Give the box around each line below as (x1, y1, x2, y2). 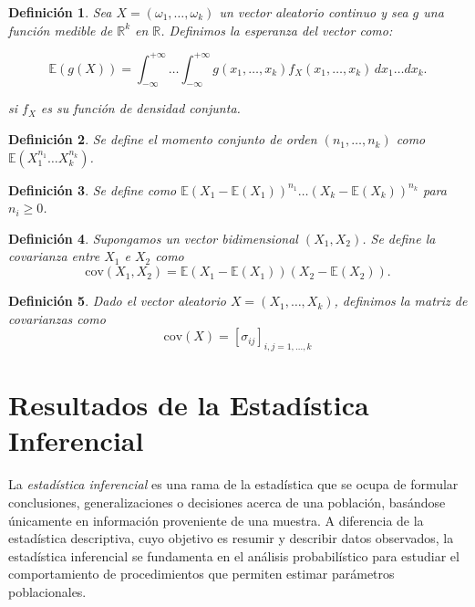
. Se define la (362, 228, 436, 247)
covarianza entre (8, 246, 100, 266)
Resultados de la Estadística (8, 386, 369, 424)
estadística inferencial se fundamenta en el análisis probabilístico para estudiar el (8, 546, 460, 565)
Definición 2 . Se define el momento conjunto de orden (8, 130, 317, 149)
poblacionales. (8, 581, 87, 601)
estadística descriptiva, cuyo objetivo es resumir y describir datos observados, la (8, 529, 454, 548)
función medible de (8, 20, 113, 39)
